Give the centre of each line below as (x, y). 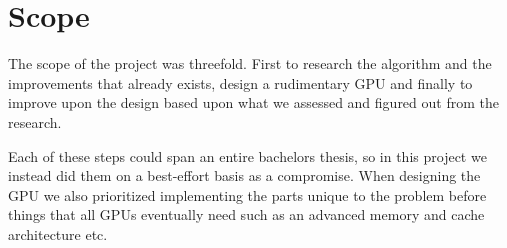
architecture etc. (58, 233)
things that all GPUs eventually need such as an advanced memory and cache (246, 214)
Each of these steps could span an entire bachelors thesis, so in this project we (247, 155)
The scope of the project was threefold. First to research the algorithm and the (250, 63)
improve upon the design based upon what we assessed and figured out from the (253, 102)
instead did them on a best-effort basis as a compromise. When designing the (244, 175)
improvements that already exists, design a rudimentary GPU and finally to (240, 82)
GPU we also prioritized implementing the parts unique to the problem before (247, 194)
